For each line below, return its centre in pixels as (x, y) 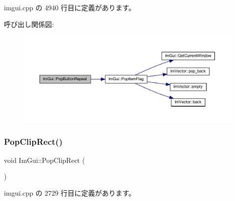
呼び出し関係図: (29, 24)
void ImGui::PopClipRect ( (45, 160)
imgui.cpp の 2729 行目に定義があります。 (70, 192)
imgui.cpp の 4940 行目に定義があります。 (70, 7)
